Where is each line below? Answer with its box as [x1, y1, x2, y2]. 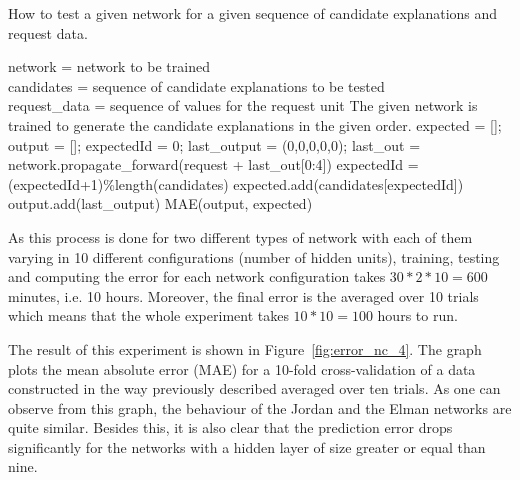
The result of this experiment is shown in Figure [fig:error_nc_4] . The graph [8, 338, 482, 359]
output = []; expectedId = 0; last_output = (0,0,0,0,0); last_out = [8, 134, 421, 155]
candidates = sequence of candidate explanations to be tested [8, 75, 385, 96]
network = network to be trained [8, 56, 210, 77]
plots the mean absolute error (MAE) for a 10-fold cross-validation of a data [8, 358, 476, 379]
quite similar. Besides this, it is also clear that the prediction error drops [8, 417, 453, 438]
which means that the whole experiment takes [8, 305, 289, 326]
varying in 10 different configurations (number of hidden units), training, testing [8, 246, 500, 267]
